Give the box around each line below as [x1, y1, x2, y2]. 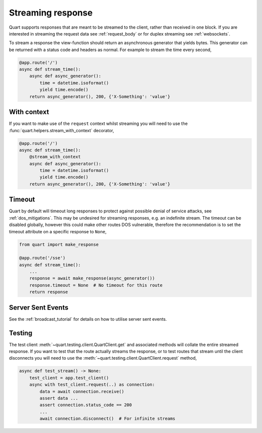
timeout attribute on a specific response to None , [9, 228, 107, 234]
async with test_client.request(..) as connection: [29, 382, 155, 387]
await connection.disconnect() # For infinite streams [39, 416, 176, 421]
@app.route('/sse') [19, 255, 65, 261]
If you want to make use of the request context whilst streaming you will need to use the [9, 121, 188, 126]
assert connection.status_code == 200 [39, 402, 132, 408]
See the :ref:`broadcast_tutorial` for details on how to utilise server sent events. [9, 316, 167, 322]
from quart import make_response [19, 242, 99, 247]
